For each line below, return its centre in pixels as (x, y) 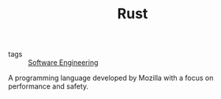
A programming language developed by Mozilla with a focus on (111, 78)
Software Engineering (63, 63)
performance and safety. (49, 86)
